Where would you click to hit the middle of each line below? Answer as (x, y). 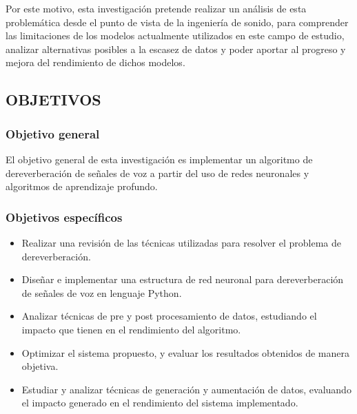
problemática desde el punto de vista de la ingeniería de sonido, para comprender (177, 22)
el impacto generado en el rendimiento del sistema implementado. (160, 403)
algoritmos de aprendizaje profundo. (82, 186)
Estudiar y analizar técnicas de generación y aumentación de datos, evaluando (186, 389)
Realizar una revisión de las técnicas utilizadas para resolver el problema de (181, 242)
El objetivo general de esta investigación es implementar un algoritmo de (159, 159)
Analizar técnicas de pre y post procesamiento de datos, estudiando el (169, 316)
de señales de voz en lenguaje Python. (102, 292)
